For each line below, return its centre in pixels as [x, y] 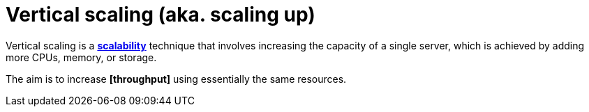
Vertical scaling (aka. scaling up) [161, 15]
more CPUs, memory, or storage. [81, 57]
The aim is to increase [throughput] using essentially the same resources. [176, 79]
